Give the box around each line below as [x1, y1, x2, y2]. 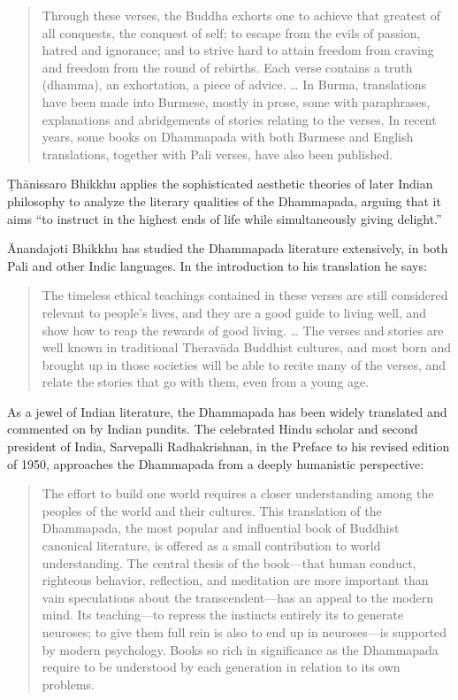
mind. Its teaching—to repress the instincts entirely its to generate [42, 605, 403, 624]
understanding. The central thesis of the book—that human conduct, [42, 553, 416, 572]
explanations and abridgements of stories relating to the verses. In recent [42, 110, 437, 128]
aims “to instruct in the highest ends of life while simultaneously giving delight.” [7, 209, 442, 227]
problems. [42, 674, 95, 693]
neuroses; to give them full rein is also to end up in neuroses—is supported [42, 623, 447, 641]
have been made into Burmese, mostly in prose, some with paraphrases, [42, 92, 431, 111]
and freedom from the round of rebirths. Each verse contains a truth [42, 58, 413, 76]
